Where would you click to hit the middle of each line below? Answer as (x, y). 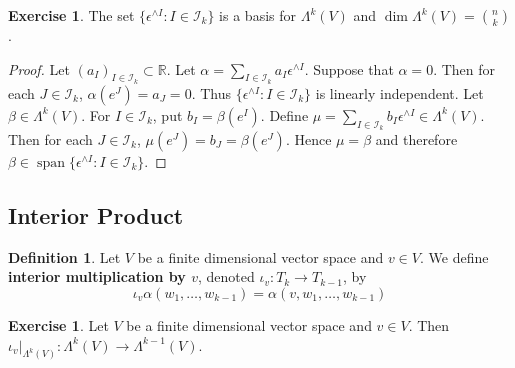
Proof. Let (39, 68)
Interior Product (96, 214)
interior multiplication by (97, 276)
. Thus (211, 92)
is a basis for (257, 15)
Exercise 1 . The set (71, 15)
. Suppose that (349, 68)
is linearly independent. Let (399, 92)
